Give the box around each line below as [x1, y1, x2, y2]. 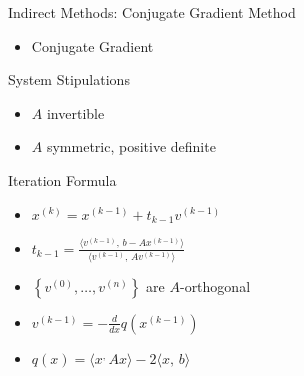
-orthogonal [179, 275, 251, 296]
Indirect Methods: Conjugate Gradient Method [8, 2, 296, 22]
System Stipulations [8, 69, 130, 90]
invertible [46, 102, 105, 123]
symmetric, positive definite [46, 136, 216, 157]
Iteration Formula [8, 169, 117, 190]
